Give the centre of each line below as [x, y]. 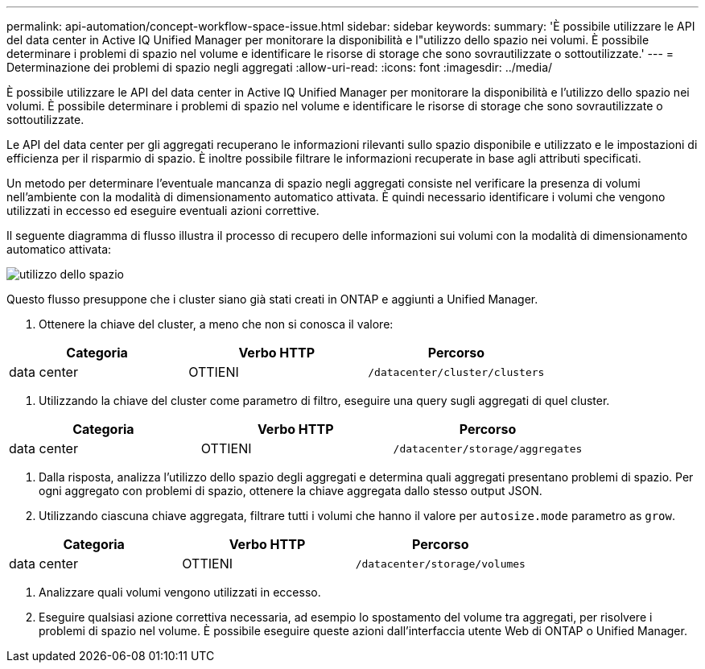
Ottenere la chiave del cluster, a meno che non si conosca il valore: [216, 324]
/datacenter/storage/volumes [440, 564]
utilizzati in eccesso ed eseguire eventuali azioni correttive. [163, 211]
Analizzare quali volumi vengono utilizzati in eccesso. [180, 592]
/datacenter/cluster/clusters [456, 372]
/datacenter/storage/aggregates [488, 448]
